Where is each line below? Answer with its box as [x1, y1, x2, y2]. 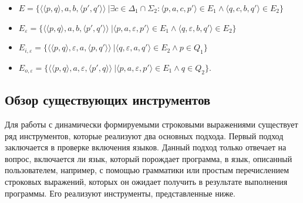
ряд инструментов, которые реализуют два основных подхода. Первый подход [5, 129, 284, 142]
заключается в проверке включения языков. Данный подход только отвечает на [5, 141, 287, 153]
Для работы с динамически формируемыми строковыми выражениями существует [5, 118, 298, 130]
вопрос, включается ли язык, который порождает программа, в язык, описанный [5, 152, 292, 164]
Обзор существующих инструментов [5, 91, 211, 109]
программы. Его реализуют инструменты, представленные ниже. [5, 187, 235, 199]
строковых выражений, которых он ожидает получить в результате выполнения [5, 175, 288, 187]
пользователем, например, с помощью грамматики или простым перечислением [5, 164, 289, 176]
